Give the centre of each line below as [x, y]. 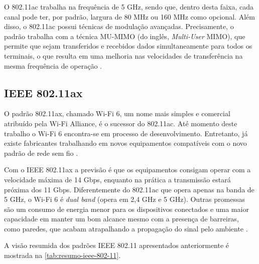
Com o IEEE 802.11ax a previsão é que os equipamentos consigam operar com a [127, 170]
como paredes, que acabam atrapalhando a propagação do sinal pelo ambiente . [126, 228]
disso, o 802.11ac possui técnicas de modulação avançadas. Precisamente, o [119, 26]
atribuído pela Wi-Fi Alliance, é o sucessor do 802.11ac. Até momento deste [121, 123]
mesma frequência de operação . [53, 65]
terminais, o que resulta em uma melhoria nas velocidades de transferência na [123, 55]
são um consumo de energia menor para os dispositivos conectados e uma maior [126, 209]
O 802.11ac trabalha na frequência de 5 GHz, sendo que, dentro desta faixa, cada [129, 7]
